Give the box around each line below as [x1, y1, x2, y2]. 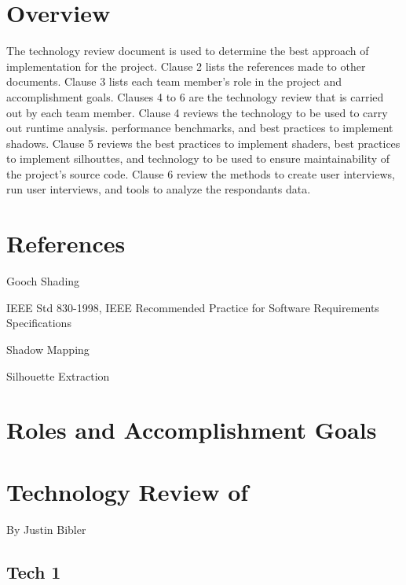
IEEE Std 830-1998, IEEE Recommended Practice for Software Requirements [6, 299, 379, 315]
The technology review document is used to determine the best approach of [6, 42, 369, 59]
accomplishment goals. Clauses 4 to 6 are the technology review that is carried [6, 88, 384, 105]
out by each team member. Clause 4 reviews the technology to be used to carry [6, 104, 388, 120]
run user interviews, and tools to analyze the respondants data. [6, 181, 311, 197]
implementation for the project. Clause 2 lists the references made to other [6, 57, 366, 74]
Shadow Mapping [6, 340, 90, 357]
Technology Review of [6, 475, 249, 507]
